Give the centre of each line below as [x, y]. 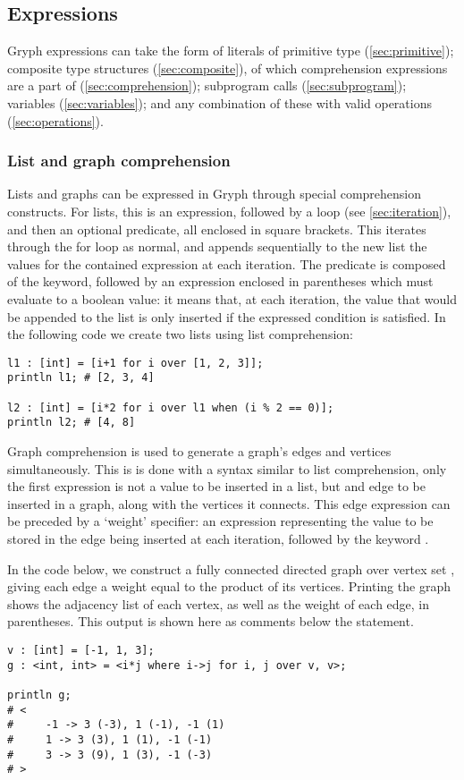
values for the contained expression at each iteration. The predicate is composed [227, 263]
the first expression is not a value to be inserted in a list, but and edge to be [217, 486]
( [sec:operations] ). [55, 120]
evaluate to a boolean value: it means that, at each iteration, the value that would [232, 298]
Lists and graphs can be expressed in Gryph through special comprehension [215, 194]
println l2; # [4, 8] [72, 423]
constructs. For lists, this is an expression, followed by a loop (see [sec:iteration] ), [229, 211]
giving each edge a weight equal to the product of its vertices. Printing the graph [229, 586]
